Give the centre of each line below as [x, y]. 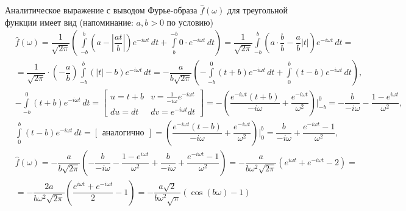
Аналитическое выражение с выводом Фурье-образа [101, 10]
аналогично [123, 133]
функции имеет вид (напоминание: [69, 22]
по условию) [190, 22]
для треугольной [257, 10]
